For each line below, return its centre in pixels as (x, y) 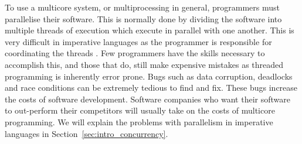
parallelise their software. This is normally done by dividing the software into (143, 18)
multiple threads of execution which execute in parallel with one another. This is (150, 30)
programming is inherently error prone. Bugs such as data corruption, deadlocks (149, 76)
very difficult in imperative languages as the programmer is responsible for (138, 41)
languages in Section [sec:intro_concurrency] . (86, 133)
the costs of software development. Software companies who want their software (147, 99)
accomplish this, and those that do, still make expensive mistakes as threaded (144, 64)
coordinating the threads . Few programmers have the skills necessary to (135, 53)
